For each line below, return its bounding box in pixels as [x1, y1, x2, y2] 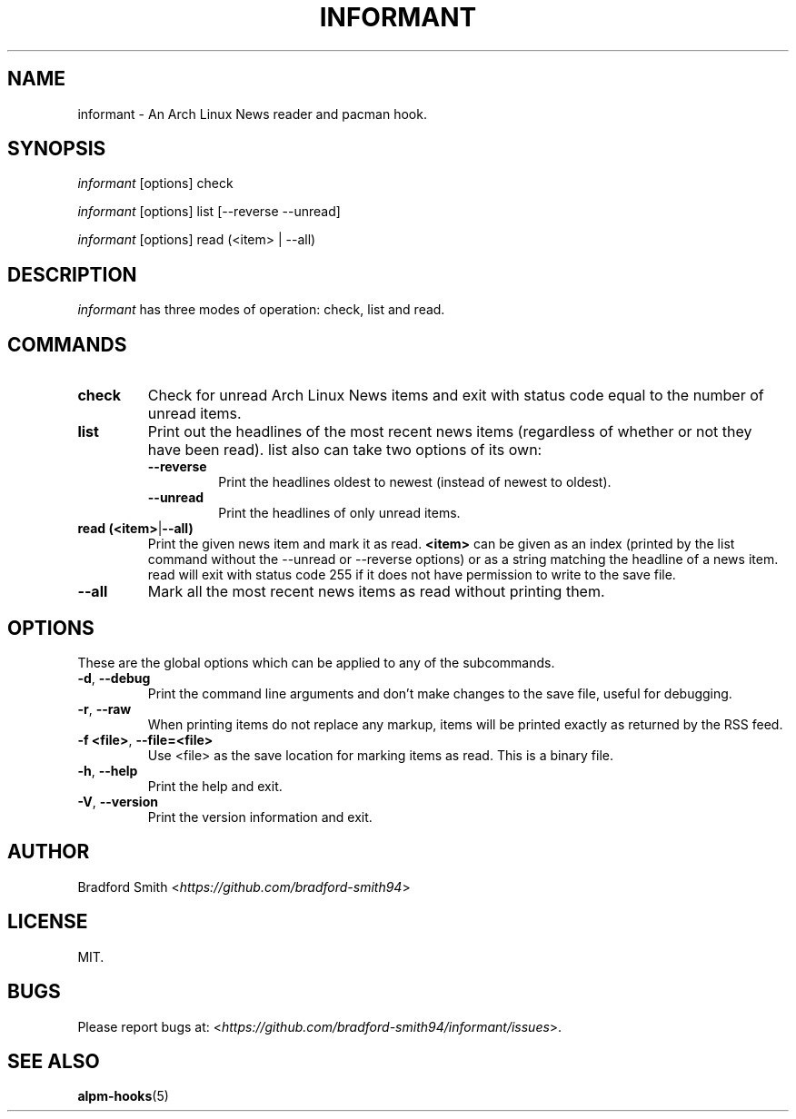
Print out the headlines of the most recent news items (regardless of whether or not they [147, 422, 752, 441]
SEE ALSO [7, 1049, 100, 1073]
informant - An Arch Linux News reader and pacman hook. [77, 105, 427, 122]
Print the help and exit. [147, 777, 283, 794]
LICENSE [7, 910, 88, 934]
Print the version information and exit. [147, 808, 373, 825]
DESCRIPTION [7, 262, 137, 286]
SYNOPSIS [7, 137, 106, 161]
